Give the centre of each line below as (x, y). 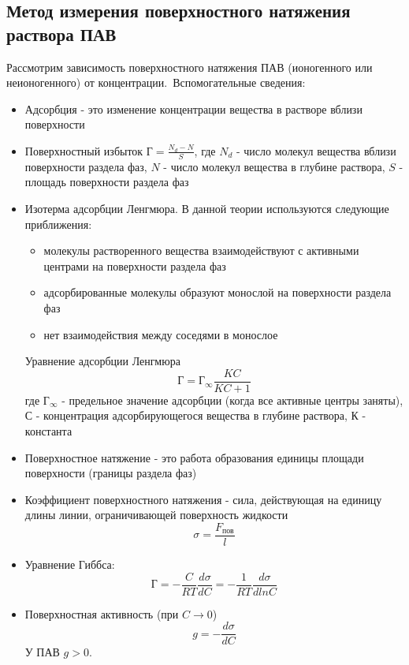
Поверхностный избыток (84, 150)
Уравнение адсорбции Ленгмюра (102, 361)
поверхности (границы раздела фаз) (111, 473)
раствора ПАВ (61, 34)
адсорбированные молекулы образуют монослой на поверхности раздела (218, 292)
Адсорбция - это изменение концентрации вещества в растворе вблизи (193, 108)
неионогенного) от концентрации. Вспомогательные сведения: (156, 82)
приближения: (58, 224)
